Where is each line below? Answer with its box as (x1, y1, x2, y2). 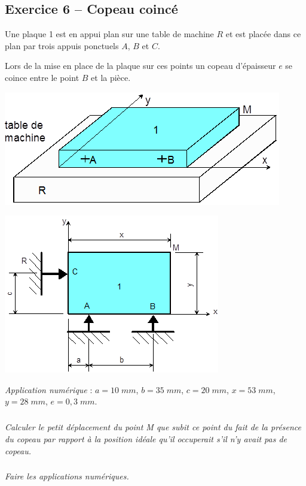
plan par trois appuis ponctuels (5, 39, 119, 52)
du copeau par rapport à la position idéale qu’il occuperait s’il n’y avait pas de (5, 432, 287, 445)
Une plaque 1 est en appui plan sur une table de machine (5, 28, 214, 40)
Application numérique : (5, 383, 93, 396)
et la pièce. (91, 71, 131, 83)
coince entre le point (5, 71, 79, 83)
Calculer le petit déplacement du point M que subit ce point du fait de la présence (5, 421, 302, 433)
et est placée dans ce (225, 28, 301, 40)
